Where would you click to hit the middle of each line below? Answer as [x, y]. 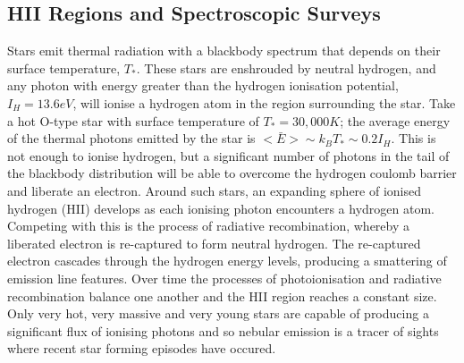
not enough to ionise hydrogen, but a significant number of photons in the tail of [228, 155]
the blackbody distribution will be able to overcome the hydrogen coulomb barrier [232, 173]
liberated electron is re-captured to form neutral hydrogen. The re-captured [214, 243]
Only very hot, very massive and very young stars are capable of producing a [218, 313]
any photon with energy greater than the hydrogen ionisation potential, [203, 85]
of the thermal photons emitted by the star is [131, 138]
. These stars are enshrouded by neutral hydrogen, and [286, 68]
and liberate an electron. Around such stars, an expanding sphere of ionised [215, 190]
